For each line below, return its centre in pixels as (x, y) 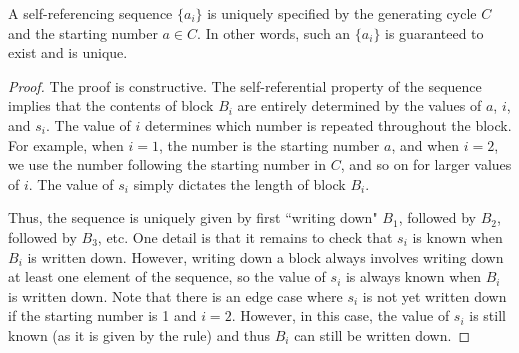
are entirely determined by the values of (359, 105)
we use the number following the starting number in (167, 164)
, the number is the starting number (269, 144)
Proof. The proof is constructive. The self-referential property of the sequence (245, 85)
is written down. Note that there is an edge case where (175, 295)
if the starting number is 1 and (102, 315)
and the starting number (83, 32)
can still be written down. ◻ (382, 334)
